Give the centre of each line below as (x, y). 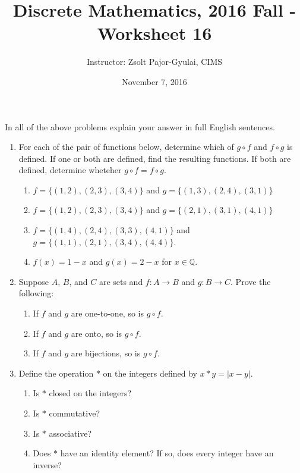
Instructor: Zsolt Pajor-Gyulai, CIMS (154, 62)
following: (36, 293)
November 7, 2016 (154, 81)
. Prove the (251, 281)
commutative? (75, 413)
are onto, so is (97, 333)
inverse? (47, 464)
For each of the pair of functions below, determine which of (126, 147)
